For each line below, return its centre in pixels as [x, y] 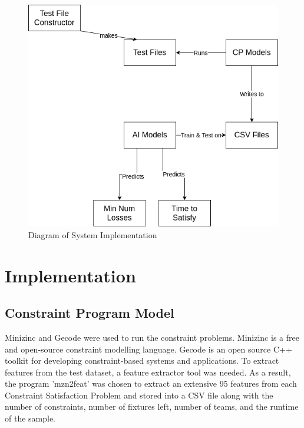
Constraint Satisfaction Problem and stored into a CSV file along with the [139, 395]
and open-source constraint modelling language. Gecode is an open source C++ [148, 349]
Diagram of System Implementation [93, 234]
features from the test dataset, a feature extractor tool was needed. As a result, [148, 372]
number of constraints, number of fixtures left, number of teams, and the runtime [152, 406]
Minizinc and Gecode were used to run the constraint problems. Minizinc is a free [152, 337]
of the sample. [30, 418]
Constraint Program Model [90, 313]
